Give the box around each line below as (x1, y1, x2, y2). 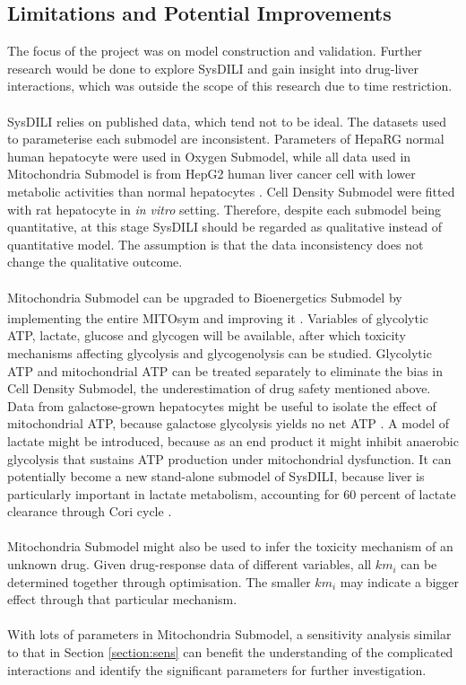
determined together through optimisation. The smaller (7, 572, 311, 591)
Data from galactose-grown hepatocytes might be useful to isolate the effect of (7, 396, 436, 415)
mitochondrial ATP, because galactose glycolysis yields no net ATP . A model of (7, 414, 450, 433)
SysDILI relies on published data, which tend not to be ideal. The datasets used (7, 111, 447, 130)
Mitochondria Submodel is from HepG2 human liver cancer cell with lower (7, 164, 416, 183)
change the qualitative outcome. (7, 252, 183, 271)
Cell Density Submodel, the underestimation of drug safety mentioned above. (7, 379, 431, 398)
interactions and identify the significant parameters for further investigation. (7, 660, 427, 679)
